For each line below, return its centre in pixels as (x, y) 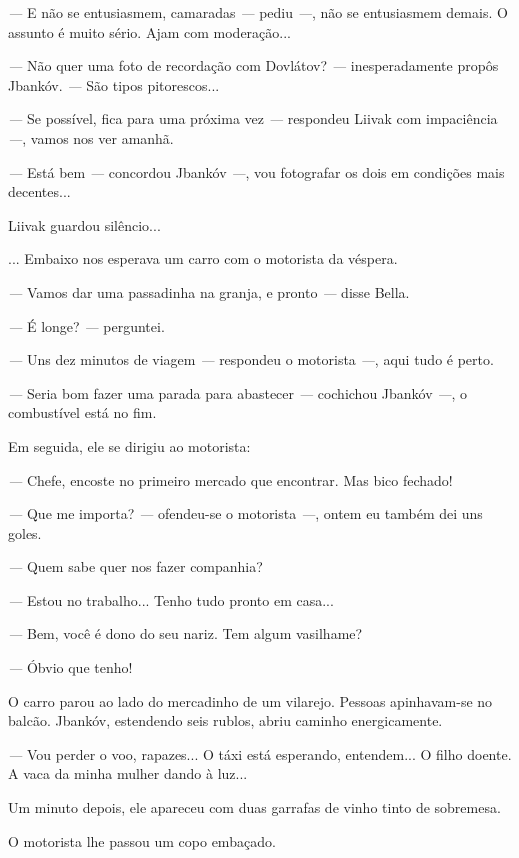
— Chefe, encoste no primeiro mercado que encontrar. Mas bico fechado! (230, 479)
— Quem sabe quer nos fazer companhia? (135, 566)
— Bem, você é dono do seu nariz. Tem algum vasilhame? (185, 633)
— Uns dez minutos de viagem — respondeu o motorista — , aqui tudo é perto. (251, 359)
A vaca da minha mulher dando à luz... (128, 773)
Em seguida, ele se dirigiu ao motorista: (129, 445)
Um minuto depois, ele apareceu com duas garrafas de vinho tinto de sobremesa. (254, 807)
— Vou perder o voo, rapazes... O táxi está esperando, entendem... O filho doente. (260, 753)
